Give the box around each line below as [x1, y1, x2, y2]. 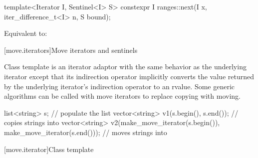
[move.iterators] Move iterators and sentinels [4, 44, 138, 55]
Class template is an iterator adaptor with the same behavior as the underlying [4, 61, 247, 72]
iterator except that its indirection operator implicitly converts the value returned [4, 71, 254, 81]
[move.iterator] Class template [4, 144, 94, 154]
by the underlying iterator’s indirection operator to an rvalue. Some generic [4, 81, 235, 91]
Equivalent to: [4, 28, 47, 38]
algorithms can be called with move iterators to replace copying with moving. [4, 91, 241, 101]
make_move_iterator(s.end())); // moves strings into [4, 127, 167, 137]
